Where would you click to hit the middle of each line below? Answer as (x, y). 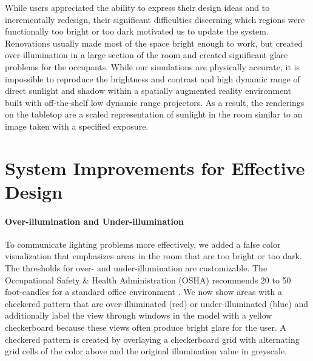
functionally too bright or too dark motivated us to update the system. (137, 31)
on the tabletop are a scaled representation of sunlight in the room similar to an (154, 114)
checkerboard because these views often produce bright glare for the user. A (146, 327)
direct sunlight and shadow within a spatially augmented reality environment (148, 91)
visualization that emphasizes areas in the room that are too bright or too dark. (153, 256)
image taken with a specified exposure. (77, 126)
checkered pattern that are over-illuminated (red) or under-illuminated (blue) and (157, 303)
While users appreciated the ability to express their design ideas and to (137, 7)
